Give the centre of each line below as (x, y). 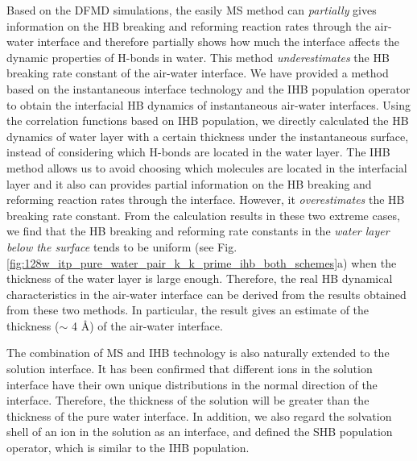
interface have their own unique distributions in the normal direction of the (192, 384)
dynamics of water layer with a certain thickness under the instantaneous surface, (208, 136)
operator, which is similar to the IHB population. (128, 448)
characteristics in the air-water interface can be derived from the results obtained (206, 294)
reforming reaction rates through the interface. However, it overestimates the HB (206, 199)
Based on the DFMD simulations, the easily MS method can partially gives (192, 10)
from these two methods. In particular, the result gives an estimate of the (188, 310)
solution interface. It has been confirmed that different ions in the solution (190, 369)
